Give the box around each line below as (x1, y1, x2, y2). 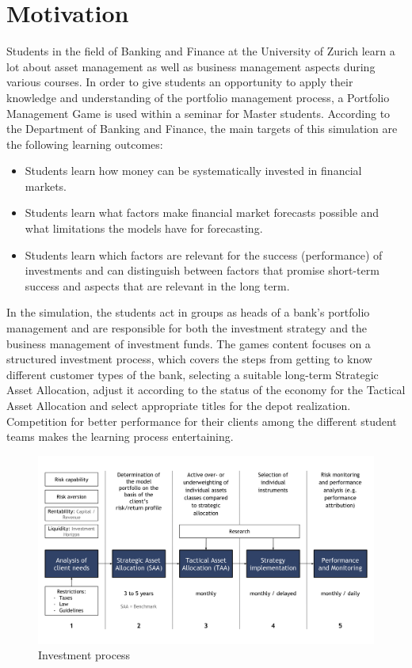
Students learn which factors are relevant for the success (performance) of (25, 246, 383, 263)
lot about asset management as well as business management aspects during (6, 58, 376, 74)
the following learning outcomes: (6, 135, 163, 152)
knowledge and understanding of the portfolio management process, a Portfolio (6, 89, 390, 105)
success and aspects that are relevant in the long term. (25, 277, 290, 294)
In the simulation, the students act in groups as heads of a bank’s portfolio (6, 304, 370, 321)
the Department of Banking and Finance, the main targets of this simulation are (6, 120, 398, 137)
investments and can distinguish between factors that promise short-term (25, 262, 380, 279)
